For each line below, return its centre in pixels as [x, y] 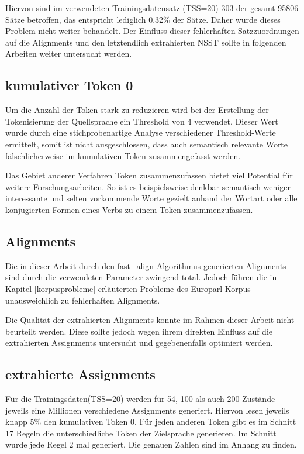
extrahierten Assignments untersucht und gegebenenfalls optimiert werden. [139, 343]
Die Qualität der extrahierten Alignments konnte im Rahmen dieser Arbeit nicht [150, 320]
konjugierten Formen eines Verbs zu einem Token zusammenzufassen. [129, 209]
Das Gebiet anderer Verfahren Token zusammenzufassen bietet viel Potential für [149, 175]
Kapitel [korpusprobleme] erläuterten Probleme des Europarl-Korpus [128, 288]
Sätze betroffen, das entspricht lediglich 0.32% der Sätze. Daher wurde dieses [143, 19]
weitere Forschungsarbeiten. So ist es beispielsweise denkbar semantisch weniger [148, 186]
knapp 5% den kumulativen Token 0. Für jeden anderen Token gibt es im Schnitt [151, 422]
